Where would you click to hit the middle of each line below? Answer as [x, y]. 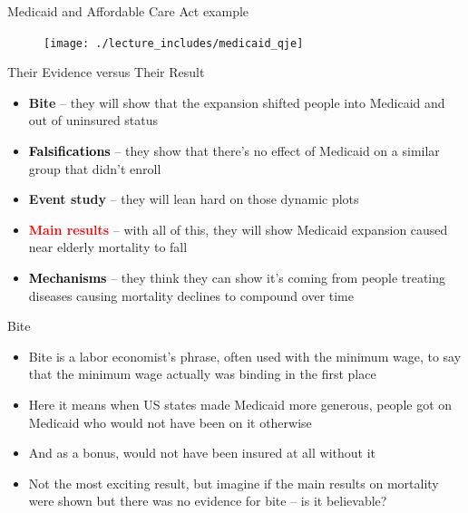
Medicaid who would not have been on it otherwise [170, 422]
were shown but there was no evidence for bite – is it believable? [208, 501]
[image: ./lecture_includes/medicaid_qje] [174, 43]
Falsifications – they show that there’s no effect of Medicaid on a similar [234, 151]
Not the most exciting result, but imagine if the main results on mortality [234, 483]
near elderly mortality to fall [108, 247]
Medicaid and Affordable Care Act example [128, 11]
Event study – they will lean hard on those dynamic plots [194, 199]
